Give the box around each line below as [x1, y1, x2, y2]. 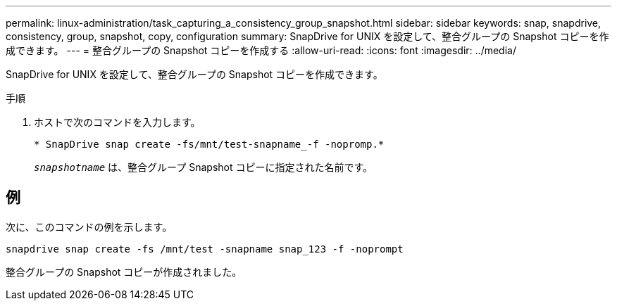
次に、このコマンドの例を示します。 [6, 220, 173, 233]
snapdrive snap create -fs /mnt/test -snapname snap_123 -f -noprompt [6, 243, 404, 255]
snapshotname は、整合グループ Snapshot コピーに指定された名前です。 [34, 161, 373, 173]
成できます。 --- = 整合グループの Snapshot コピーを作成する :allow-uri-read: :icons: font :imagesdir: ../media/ [6, 44, 516, 56]
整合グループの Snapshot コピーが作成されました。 [6, 265, 242, 278]
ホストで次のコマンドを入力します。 [34, 116, 201, 128]
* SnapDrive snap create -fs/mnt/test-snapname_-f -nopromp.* [34, 139, 385, 150]
